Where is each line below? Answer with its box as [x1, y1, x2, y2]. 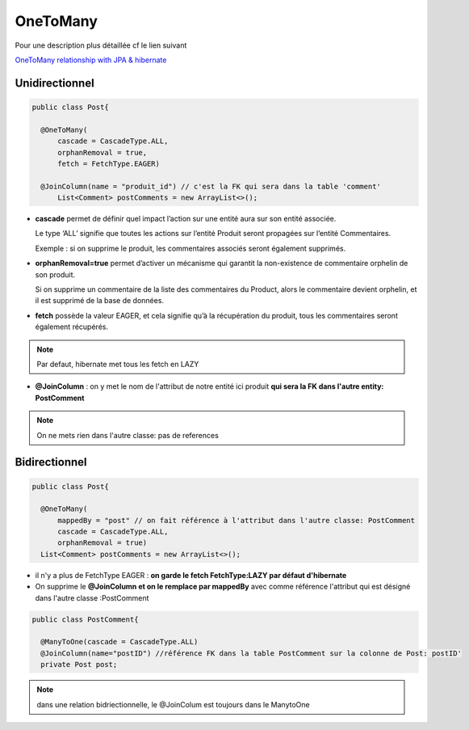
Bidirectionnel [15, 455, 88, 469]
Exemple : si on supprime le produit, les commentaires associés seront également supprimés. [35, 243, 346, 253]
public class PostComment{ [31, 614, 139, 624]
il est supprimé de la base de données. [35, 296, 165, 306]
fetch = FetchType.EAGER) [57, 158, 161, 168]
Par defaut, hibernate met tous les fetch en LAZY [36, 359, 199, 369]
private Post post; [40, 660, 118, 669]
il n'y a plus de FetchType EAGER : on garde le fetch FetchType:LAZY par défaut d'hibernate [35, 570, 347, 580]
